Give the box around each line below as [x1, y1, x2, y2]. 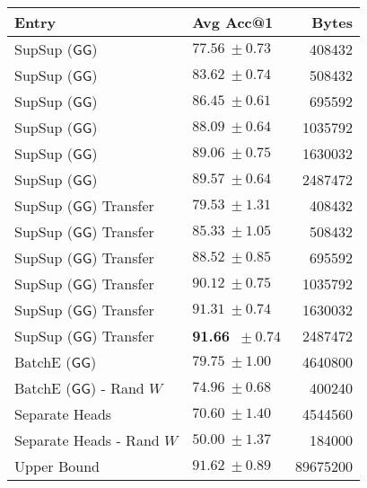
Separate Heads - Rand [14, 430, 160, 450]
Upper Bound [14, 456, 100, 476]
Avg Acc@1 [192, 12, 274, 32]
